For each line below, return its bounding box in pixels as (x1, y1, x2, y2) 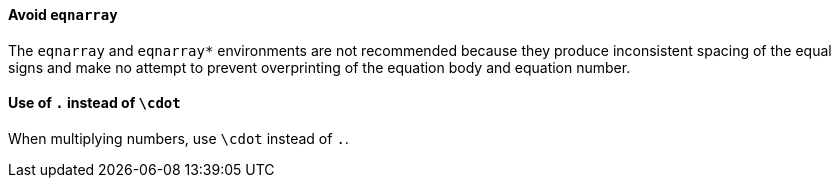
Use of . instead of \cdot (8, 94, 181, 112)
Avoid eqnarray (8, 6, 118, 23)
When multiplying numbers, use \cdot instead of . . (8, 129, 349, 147)
